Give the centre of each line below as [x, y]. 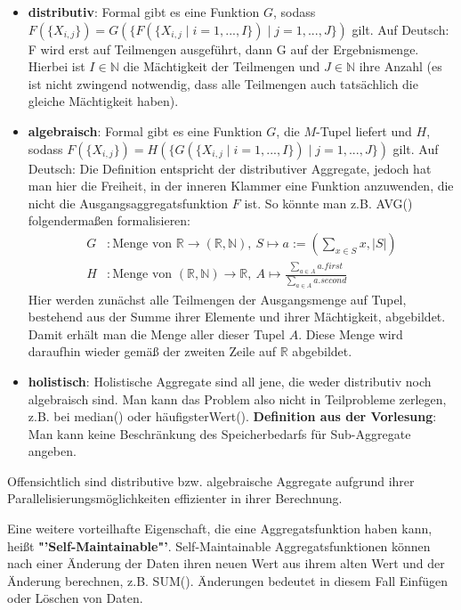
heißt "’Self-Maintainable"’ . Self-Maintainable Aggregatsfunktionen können [219, 545]
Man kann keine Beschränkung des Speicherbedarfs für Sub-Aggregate [219, 433]
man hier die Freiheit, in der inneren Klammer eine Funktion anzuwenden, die [241, 186]
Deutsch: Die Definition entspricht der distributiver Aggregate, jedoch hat [230, 168]
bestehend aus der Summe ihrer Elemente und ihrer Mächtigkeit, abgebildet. [237, 317]
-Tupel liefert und [364, 130]
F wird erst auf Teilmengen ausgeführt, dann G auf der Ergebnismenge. [223, 49]
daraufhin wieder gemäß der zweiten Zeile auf [152, 351]
